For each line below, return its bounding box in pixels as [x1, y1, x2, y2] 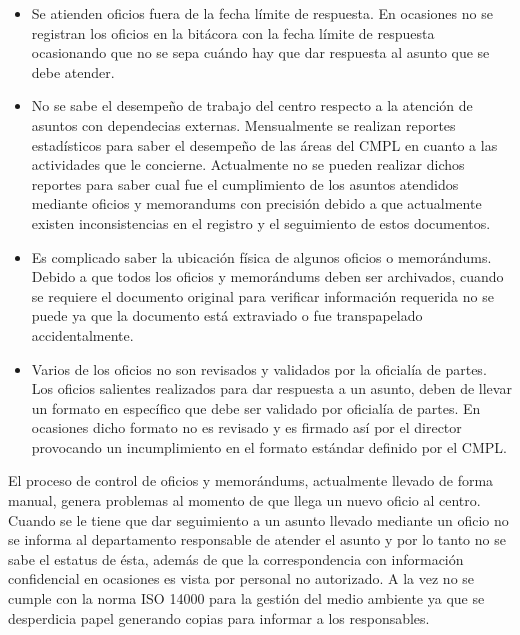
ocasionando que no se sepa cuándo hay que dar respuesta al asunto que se [31, 42, 490, 63]
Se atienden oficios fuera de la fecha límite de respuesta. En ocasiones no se [31, 3, 493, 23]
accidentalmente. [31, 324, 134, 345]
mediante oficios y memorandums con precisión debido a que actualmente [31, 193, 482, 214]
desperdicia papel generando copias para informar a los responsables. [8, 607, 430, 628]
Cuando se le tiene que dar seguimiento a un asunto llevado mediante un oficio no [8, 509, 509, 530]
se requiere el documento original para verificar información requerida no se [31, 285, 494, 306]
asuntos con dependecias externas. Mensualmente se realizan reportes [31, 114, 456, 135]
